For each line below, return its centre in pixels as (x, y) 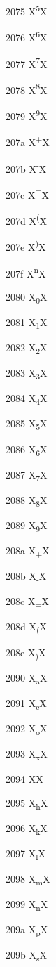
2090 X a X (27, 678)
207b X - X (26, 167)
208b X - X (26, 577)
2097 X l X (26, 854)
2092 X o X (27, 729)
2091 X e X (26, 703)
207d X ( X (26, 220)
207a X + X (28, 141)
